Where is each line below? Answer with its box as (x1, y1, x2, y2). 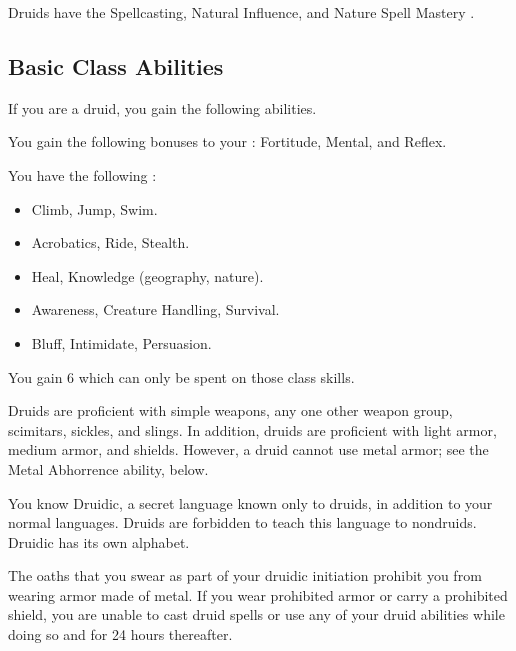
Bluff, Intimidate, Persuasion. (31, 332, 212, 353)
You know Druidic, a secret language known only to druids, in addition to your (8, 492, 493, 513)
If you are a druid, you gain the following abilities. (8, 97, 317, 118)
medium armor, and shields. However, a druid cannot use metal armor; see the (8, 439, 489, 460)
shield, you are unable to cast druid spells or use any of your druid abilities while (8, 604, 505, 625)
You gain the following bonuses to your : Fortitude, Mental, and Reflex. (8, 131, 447, 152)
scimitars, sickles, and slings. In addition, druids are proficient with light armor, (8, 419, 497, 440)
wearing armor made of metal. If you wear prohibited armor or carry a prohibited (8, 584, 508, 605)
